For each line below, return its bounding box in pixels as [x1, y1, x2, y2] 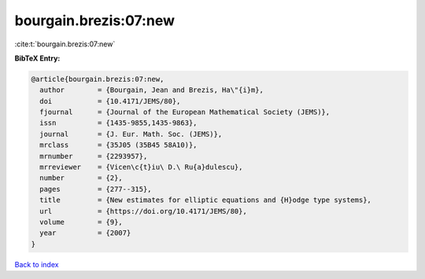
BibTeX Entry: [14, 53, 61, 63]
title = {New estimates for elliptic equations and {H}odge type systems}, [39, 196, 371, 204]
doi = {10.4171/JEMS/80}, [39, 97, 181, 105]
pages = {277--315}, [39, 185, 153, 193]
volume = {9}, [39, 218, 124, 226]
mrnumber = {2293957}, [39, 152, 148, 160]
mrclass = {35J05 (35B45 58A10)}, [39, 141, 198, 149]
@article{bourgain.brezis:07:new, [31, 75, 164, 83]
